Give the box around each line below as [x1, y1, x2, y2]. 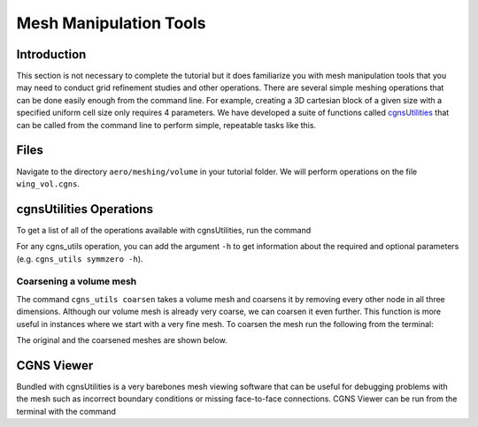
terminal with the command [16, 406, 117, 416]
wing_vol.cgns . [16, 178, 80, 189]
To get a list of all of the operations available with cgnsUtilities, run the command [16, 225, 312, 235]
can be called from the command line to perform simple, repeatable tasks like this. [16, 119, 317, 130]
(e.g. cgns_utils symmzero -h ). [16, 253, 143, 264]
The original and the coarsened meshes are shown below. [16, 334, 227, 345]
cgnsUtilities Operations [16, 202, 154, 217]
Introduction [16, 47, 87, 62]
